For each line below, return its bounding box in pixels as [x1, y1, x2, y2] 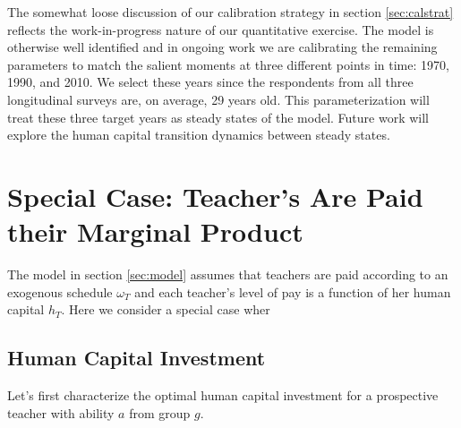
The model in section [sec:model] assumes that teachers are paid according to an [7, 265, 448, 284]
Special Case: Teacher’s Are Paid [7, 177, 423, 214]
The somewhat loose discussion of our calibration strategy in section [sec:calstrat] [7, 3, 454, 21]
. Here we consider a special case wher [61, 300, 270, 319]
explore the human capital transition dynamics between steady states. [7, 125, 390, 144]
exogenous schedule [7, 282, 113, 301]
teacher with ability [7, 403, 115, 422]
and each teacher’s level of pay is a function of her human [134, 282, 451, 301]
